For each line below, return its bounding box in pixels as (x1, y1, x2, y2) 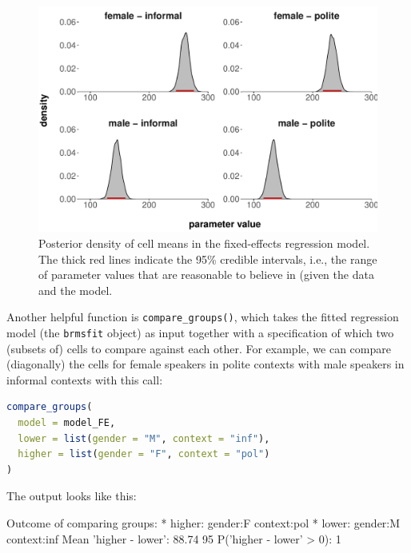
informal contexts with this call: (6, 371, 163, 388)
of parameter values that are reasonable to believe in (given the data (38, 266, 374, 283)
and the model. (38, 281, 113, 298)
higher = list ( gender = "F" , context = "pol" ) (18, 448, 270, 460)
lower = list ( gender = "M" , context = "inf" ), (18, 432, 270, 444)
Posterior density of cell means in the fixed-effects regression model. (38, 234, 370, 251)
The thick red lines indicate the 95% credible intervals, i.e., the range (38, 250, 377, 267)
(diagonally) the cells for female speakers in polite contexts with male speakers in (6, 356, 405, 372)
